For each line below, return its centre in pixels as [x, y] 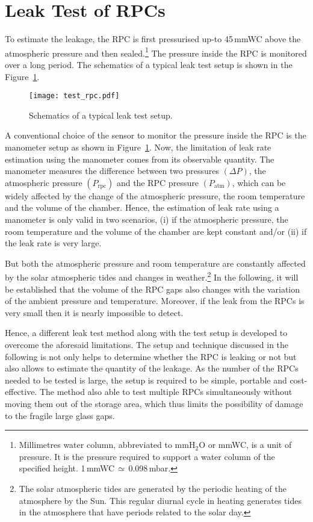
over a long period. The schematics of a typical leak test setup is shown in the [149, 64]
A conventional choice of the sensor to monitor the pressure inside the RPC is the [156, 135]
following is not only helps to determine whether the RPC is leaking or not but [151, 356]
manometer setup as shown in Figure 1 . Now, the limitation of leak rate [138, 147]
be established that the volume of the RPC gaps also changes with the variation [153, 289]
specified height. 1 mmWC [67, 468]
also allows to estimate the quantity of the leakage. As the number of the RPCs [152, 368]
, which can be [259, 182]
